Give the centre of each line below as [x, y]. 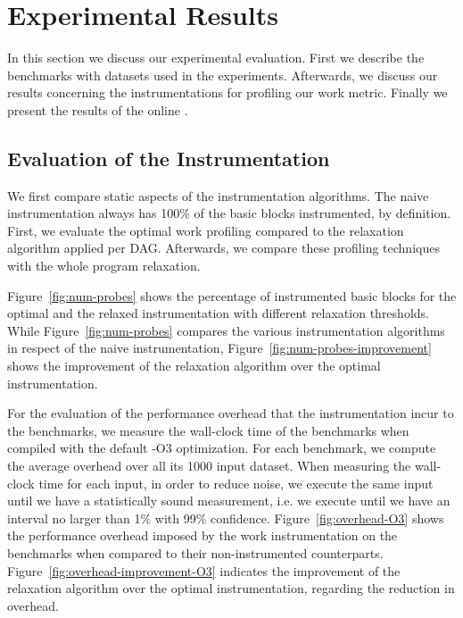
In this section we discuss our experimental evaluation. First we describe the [216, 58]
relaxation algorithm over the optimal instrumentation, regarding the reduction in [231, 588]
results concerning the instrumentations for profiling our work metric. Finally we [227, 92]
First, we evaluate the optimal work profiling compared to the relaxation [206, 230]
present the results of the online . [98, 109]
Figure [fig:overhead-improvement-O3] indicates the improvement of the [204, 570]
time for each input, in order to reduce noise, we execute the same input [236, 483]
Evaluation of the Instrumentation [169, 158]
